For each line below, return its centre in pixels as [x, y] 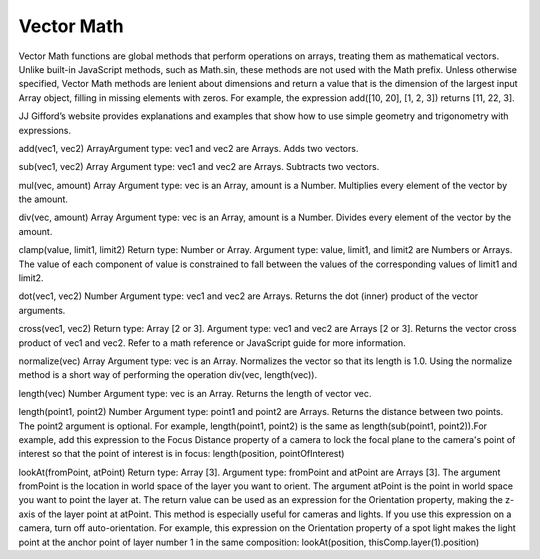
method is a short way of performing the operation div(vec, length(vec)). [168, 375]
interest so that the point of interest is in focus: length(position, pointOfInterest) [181, 454]
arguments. [42, 310]
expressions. [45, 130]
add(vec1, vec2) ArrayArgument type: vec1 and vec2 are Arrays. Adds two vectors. [188, 148]
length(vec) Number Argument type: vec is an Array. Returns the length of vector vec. [195, 393]
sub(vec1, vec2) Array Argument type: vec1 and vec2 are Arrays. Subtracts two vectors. [199, 167]
